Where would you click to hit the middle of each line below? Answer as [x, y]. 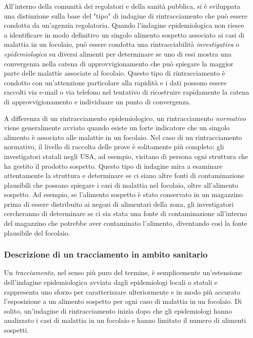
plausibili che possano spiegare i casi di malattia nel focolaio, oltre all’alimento [121, 185]
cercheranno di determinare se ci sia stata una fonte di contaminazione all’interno [126, 213]
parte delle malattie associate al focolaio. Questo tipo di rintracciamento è [115, 73]
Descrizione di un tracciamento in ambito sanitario [106, 254]
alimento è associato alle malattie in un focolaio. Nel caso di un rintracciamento [123, 137]
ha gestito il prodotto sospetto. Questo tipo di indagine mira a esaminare [113, 166]
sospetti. [17, 330]
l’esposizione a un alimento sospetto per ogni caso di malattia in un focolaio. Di [123, 301]
